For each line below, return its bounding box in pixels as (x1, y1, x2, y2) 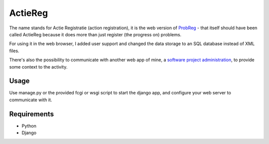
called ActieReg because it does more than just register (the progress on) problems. (9, 31, 182, 37)
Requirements (9, 110, 54, 118)
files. (9, 48, 19, 54)
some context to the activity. (9, 64, 68, 70)
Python (21, 123, 37, 129)
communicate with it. (9, 97, 52, 103)
